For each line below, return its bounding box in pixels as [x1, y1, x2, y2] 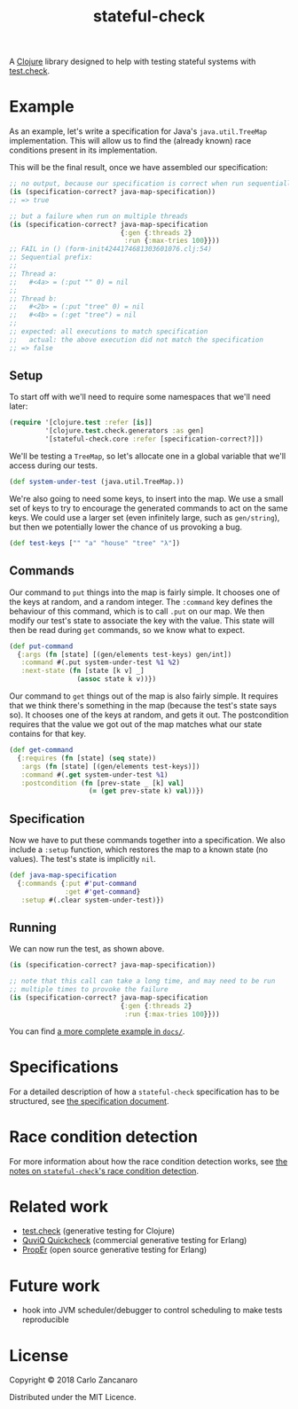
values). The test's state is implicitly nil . [9, 854, 157, 865]
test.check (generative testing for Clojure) [21, 1225, 176, 1236]
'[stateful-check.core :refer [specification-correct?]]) [44, 434, 264, 444]
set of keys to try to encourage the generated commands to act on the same [9, 503, 288, 513]
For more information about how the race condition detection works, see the [9, 1155, 288, 1167]
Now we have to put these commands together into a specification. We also [9, 835, 286, 846]
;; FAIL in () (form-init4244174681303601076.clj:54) [9, 245, 213, 254]
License [9, 1345, 69, 1366]
